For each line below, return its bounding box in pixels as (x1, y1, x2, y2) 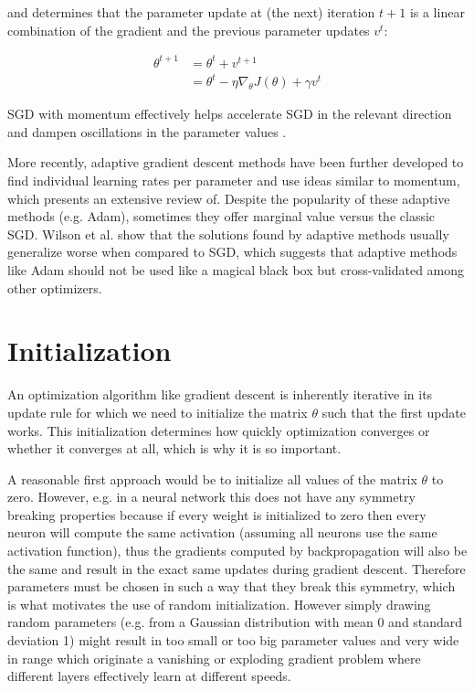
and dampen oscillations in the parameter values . (7, 122, 287, 141)
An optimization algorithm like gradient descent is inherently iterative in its (7, 385, 433, 404)
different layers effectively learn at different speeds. (7, 666, 291, 686)
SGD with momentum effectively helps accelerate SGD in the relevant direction (7, 104, 452, 123)
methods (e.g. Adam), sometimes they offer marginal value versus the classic (7, 207, 436, 226)
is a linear (409, 3, 465, 21)
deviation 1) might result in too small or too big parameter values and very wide (7, 631, 459, 650)
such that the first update (321, 402, 466, 421)
